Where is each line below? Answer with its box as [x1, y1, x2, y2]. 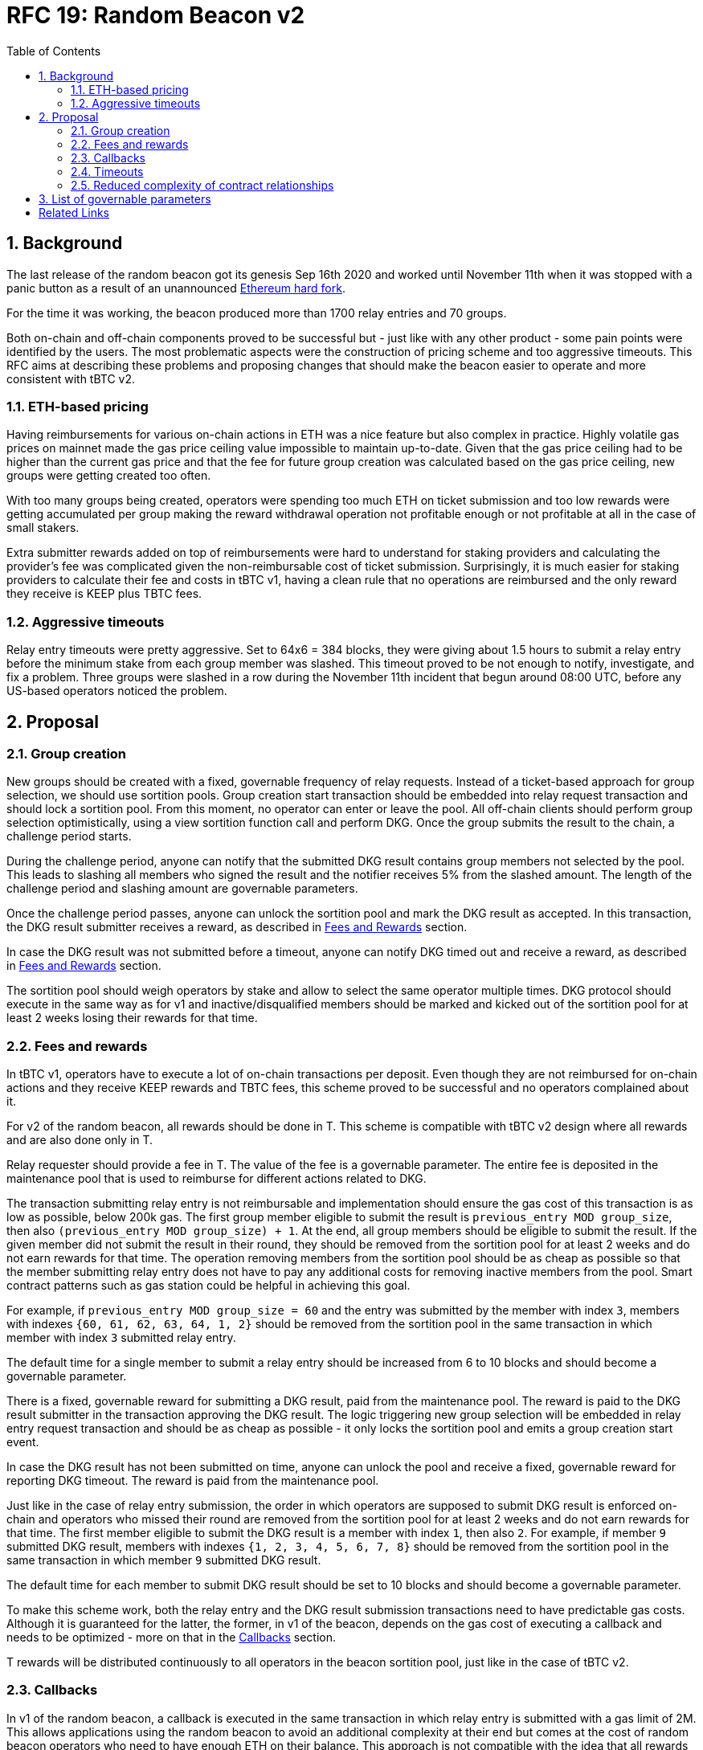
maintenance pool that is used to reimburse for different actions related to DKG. [6, 1171, 427, 1186]
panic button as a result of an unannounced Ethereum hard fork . [6, 280, 345, 295]
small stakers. [6, 521, 80, 535]
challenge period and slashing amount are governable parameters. [6, 881, 358, 896]
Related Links [39, 205, 109, 219]
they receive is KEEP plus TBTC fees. [6, 587, 202, 601]
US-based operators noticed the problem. [6, 684, 227, 698]
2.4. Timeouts [71, 164, 144, 178]
